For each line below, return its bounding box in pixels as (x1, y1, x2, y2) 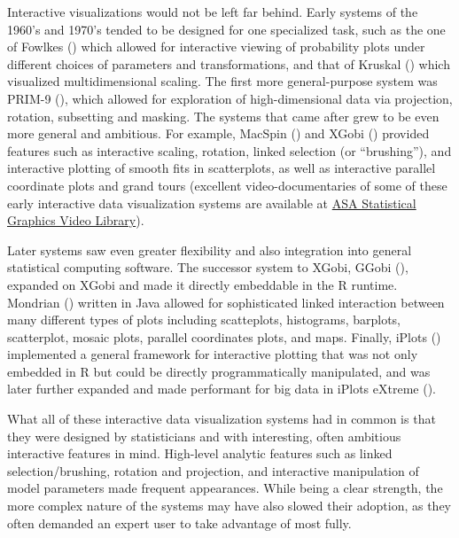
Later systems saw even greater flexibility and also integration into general (7, 240, 412, 259)
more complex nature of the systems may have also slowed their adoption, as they (7, 496, 452, 515)
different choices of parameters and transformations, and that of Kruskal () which (7, 54, 450, 73)
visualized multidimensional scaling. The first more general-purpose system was (7, 72, 438, 90)
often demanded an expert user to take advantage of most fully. (7, 513, 352, 532)
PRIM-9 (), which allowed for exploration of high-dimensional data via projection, (7, 89, 453, 107)
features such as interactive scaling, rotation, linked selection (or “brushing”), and (7, 141, 452, 160)
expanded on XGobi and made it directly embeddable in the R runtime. (7, 275, 398, 293)
